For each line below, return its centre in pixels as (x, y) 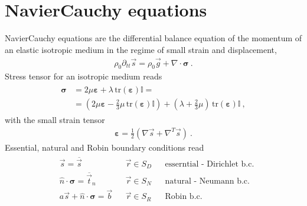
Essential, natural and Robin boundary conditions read (104, 147)
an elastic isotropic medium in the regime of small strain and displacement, (141, 49)
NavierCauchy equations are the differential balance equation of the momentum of (153, 38)
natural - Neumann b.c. (207, 181)
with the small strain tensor (55, 120)
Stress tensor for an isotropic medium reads (84, 76)
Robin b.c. (184, 197)
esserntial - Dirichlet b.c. (210, 164)
